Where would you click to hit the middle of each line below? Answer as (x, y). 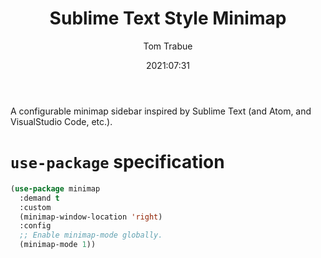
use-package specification (117, 162)
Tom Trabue (168, 46)
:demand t (39, 198)
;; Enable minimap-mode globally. (91, 235)
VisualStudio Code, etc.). (61, 121)
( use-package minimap (55, 188)
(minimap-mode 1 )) (58, 245)
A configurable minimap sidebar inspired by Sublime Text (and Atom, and (161, 111)
